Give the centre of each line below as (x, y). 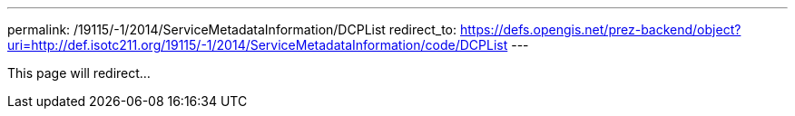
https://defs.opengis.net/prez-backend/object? (600, 29)
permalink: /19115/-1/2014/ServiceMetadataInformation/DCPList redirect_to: (232, 29)
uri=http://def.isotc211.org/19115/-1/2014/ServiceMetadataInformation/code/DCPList (258, 45)
